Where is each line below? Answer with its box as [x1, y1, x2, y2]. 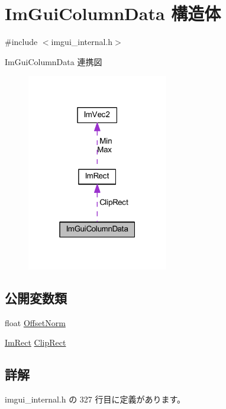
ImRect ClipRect [5, 336, 66, 349]
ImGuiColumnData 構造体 [5, 1, 221, 25]
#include [5, 36, 38, 48]
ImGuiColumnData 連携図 [5, 55, 102, 67]
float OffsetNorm [5, 316, 66, 329]
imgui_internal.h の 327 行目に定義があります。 [5, 393, 186, 405]
